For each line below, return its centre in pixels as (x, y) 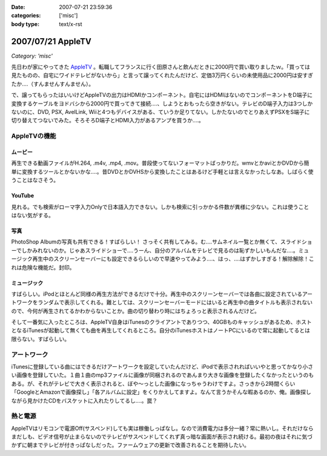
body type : (25, 24)
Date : (18, 7)
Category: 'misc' (32, 56)
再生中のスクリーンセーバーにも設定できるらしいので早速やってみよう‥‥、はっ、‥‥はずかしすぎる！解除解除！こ (173, 259)
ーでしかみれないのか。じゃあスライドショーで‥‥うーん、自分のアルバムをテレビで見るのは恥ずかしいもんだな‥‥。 (155, 250)
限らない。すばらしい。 (40, 339)
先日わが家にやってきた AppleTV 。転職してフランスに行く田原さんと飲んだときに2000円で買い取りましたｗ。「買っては (161, 67)
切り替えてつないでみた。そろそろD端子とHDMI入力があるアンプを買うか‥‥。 (107, 121)
